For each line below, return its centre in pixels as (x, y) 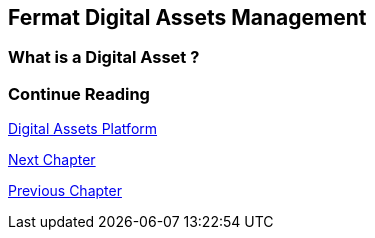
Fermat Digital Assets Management (187, 17)
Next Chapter (52, 160)
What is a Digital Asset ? (104, 57)
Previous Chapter (65, 191)
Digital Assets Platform (83, 129)
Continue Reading (79, 93)
